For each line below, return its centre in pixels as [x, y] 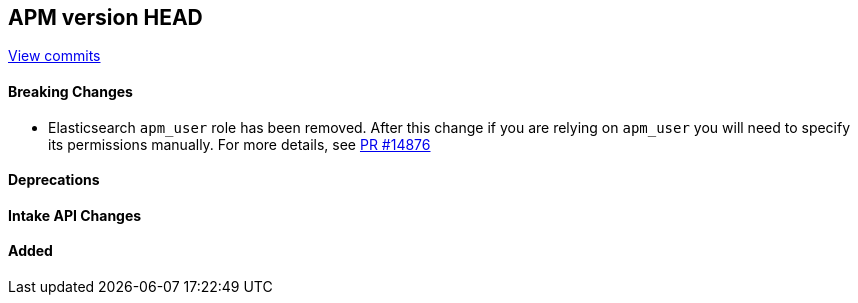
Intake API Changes [75, 215]
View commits [54, 56]
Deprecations [54, 180]
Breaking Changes [70, 92]
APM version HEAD [105, 17]
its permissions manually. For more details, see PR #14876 [239, 144]
